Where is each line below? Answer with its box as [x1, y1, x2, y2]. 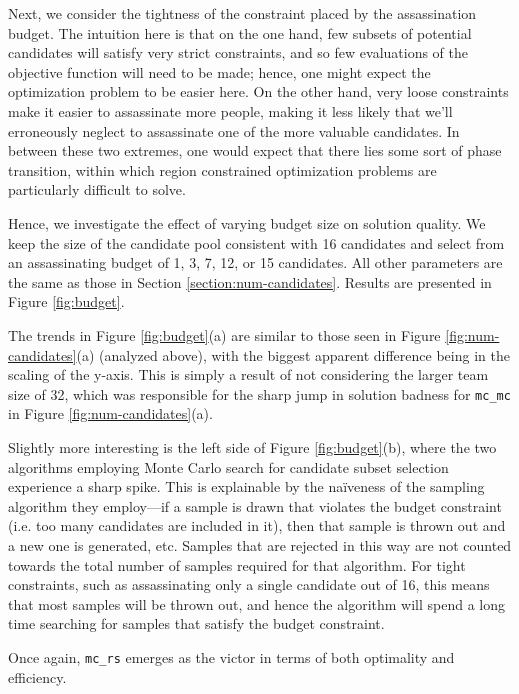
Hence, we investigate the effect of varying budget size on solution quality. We [8, 212, 486, 233]
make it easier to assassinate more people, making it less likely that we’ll [8, 100, 453, 121]
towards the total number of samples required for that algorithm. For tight [8, 554, 466, 575]
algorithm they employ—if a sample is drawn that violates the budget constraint [8, 495, 502, 516]
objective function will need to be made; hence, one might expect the [8, 61, 431, 82]
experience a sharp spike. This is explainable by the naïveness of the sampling [8, 476, 485, 497]
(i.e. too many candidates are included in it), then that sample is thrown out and [8, 515, 506, 536]
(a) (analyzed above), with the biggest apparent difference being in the [76, 344, 510, 365]
